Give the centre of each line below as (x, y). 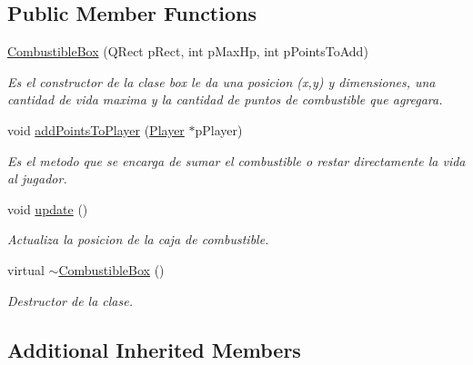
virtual (26, 269)
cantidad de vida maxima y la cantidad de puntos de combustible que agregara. (225, 99)
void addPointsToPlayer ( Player (96, 129)
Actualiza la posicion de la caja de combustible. (138, 239)
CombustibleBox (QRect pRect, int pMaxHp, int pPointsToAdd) (188, 51)
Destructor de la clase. (70, 300)
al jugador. (37, 178)
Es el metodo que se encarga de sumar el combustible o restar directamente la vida (236, 160)
